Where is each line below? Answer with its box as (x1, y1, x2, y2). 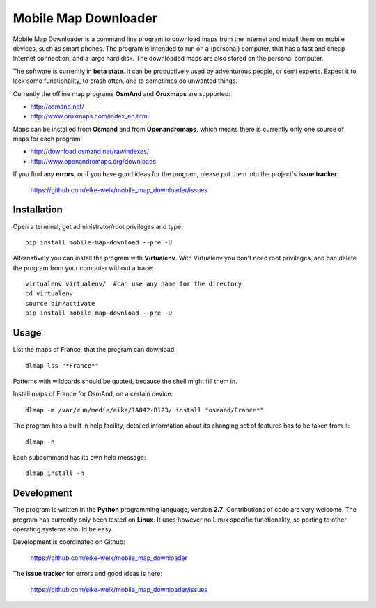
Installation (13, 204, 63, 216)
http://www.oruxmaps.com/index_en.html (30, 112, 150, 120)
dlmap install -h (25, 469, 84, 477)
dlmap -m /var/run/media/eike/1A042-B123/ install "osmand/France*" (25, 406, 264, 414)
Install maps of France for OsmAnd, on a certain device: (13, 390, 173, 398)
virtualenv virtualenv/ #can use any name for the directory (25, 280, 242, 288)
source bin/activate (25, 299, 95, 307)
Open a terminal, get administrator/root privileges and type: (13, 222, 184, 231)
